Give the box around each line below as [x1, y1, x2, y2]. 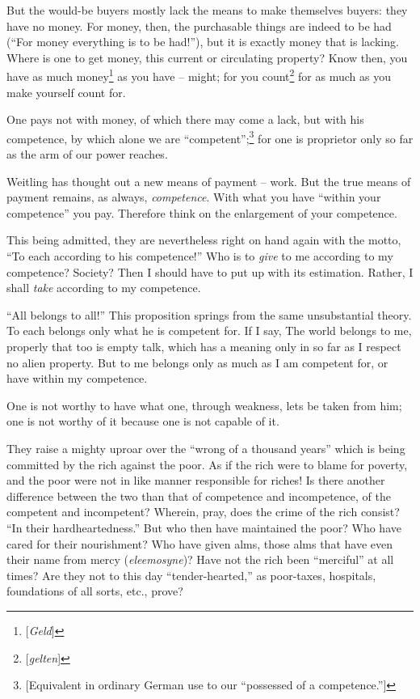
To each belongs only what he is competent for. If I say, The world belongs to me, [6, 322, 412, 339]
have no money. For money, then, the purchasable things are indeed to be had [6, 17, 392, 34]
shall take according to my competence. [6, 279, 201, 296]
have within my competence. [6, 370, 148, 387]
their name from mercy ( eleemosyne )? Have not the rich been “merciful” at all [6, 551, 394, 568]
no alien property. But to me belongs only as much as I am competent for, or [6, 354, 388, 371]
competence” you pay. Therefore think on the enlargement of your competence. [6, 204, 397, 221]
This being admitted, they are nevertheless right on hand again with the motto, [6, 231, 401, 248]
